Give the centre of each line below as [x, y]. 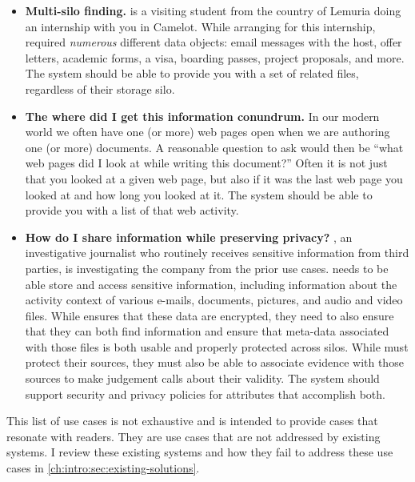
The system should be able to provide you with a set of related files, [192, 73]
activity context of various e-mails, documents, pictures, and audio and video [214, 300]
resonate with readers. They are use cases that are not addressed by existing [194, 436]
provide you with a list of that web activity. [132, 210]
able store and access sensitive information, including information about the [211, 284]
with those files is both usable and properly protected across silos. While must [217, 346]
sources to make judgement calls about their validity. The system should [202, 378]
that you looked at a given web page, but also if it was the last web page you [214, 178]
